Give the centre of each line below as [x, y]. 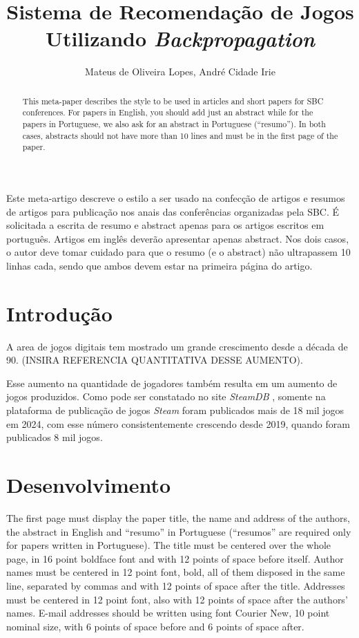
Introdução [59, 313]
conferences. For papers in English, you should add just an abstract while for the [168, 112]
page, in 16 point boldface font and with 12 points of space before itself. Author [175, 558]
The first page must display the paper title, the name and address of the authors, [178, 517]
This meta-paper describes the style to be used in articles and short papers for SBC [173, 101]
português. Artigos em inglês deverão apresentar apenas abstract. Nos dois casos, [178, 238]
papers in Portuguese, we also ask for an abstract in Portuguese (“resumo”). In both [174, 124]
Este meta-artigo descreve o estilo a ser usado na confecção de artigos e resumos [176, 197]
